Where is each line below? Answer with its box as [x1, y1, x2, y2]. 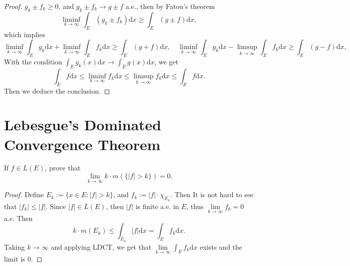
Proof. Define [4, 189, 44, 200]
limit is [4, 253, 25, 264]
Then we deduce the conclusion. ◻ [4, 85, 110, 96]
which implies [4, 29, 45, 39]
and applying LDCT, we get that [51, 241, 151, 252]
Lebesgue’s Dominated [4, 114, 161, 135]
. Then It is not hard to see [170, 189, 254, 200]
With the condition [4, 56, 63, 66]
